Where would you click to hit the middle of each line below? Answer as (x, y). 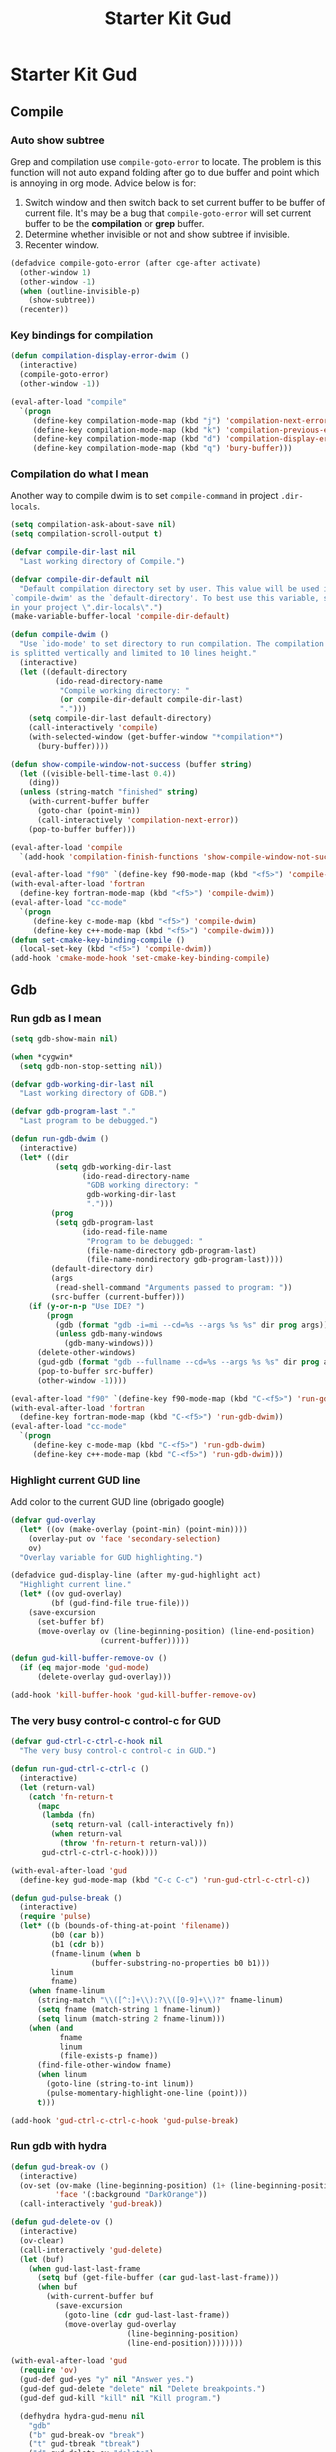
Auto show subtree (57, 140)
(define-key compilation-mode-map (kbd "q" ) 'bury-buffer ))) (162, 448)
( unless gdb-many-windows (108, 1334)
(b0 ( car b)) (77, 1935)
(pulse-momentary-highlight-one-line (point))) (147, 2093)
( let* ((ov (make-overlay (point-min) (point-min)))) (133, 1529)
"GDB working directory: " (142, 1185)
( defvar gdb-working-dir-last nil (82, 1084)
